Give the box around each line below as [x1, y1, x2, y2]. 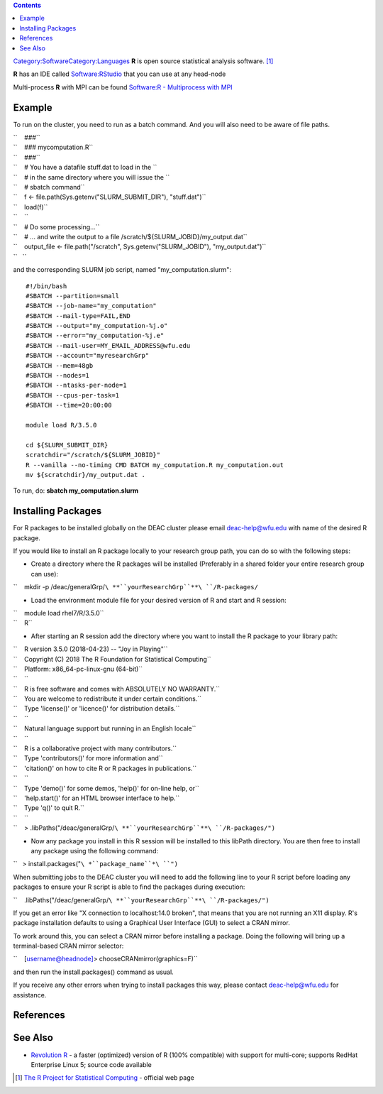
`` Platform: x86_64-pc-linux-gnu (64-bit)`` [13, 664, 143, 673]
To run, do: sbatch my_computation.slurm [13, 486, 139, 495]
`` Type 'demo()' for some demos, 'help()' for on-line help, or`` [13, 784, 200, 792]
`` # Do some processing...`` [13, 222, 100, 231]
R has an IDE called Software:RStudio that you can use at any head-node [13, 70, 226, 78]
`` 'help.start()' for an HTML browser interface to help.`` [13, 794, 180, 802]
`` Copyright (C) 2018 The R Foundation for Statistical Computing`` [13, 655, 211, 663]
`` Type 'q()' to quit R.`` [13, 804, 85, 812]
